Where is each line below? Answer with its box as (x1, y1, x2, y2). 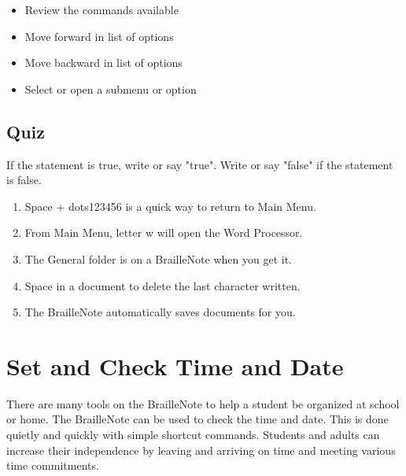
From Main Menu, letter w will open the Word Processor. (24, 224, 303, 241)
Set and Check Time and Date (6, 349, 344, 382)
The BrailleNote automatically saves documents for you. (24, 304, 296, 320)
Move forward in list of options (24, 28, 174, 44)
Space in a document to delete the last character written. (24, 277, 301, 293)
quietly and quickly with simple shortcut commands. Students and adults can (6, 426, 380, 443)
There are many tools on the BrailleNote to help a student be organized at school (6, 395, 400, 411)
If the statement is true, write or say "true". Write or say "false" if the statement (6, 156, 393, 172)
